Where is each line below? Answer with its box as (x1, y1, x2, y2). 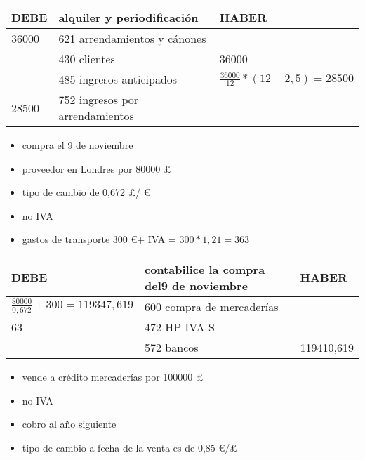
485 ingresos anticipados (58, 71, 178, 87)
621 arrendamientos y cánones (58, 30, 206, 46)
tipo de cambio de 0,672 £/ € (22, 185, 150, 199)
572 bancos (145, 339, 199, 355)
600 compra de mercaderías (145, 298, 279, 315)
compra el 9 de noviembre (22, 138, 133, 152)
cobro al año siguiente (22, 416, 117, 431)
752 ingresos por (58, 91, 139, 107)
